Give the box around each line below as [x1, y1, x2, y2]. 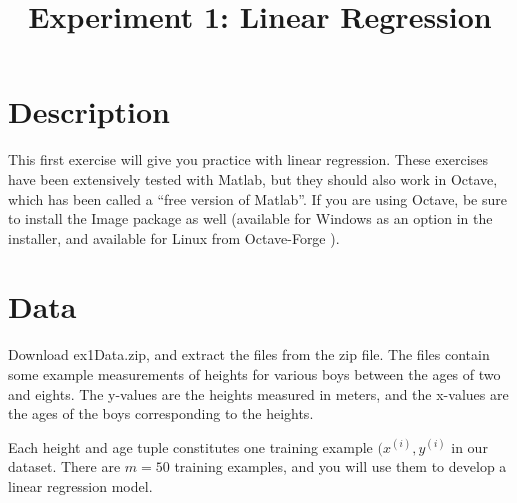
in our [451, 436, 488, 457]
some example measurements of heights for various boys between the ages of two [8, 364, 501, 384]
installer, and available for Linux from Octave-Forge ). [8, 227, 340, 248]
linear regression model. [8, 475, 153, 496]
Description [8, 91, 171, 132]
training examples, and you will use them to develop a [174, 456, 507, 477]
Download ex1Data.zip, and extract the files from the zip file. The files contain [8, 344, 490, 365]
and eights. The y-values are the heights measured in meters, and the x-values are [8, 383, 509, 404]
